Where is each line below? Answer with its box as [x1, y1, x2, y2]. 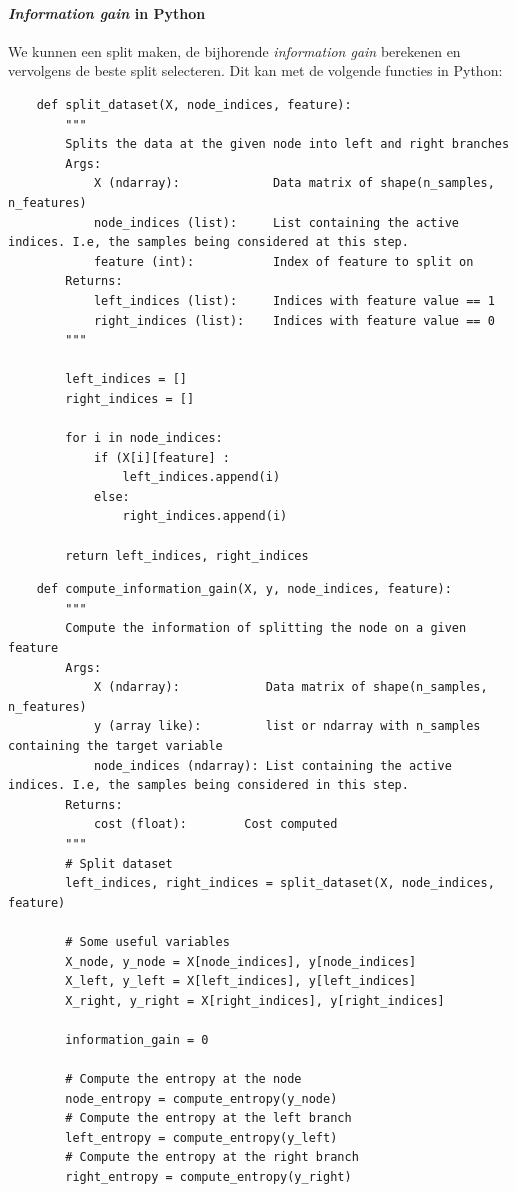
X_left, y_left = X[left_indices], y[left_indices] [65, 974, 417, 989]
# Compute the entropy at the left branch [65, 1111, 352, 1126]
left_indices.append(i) [122, 470, 281, 485]
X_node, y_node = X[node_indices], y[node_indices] [65, 954, 417, 969]
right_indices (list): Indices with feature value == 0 [93, 313, 495, 328]
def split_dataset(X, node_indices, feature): [36, 97, 352, 112]
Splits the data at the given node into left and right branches [65, 137, 510, 152]
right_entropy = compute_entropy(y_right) [65, 1170, 352, 1185]
